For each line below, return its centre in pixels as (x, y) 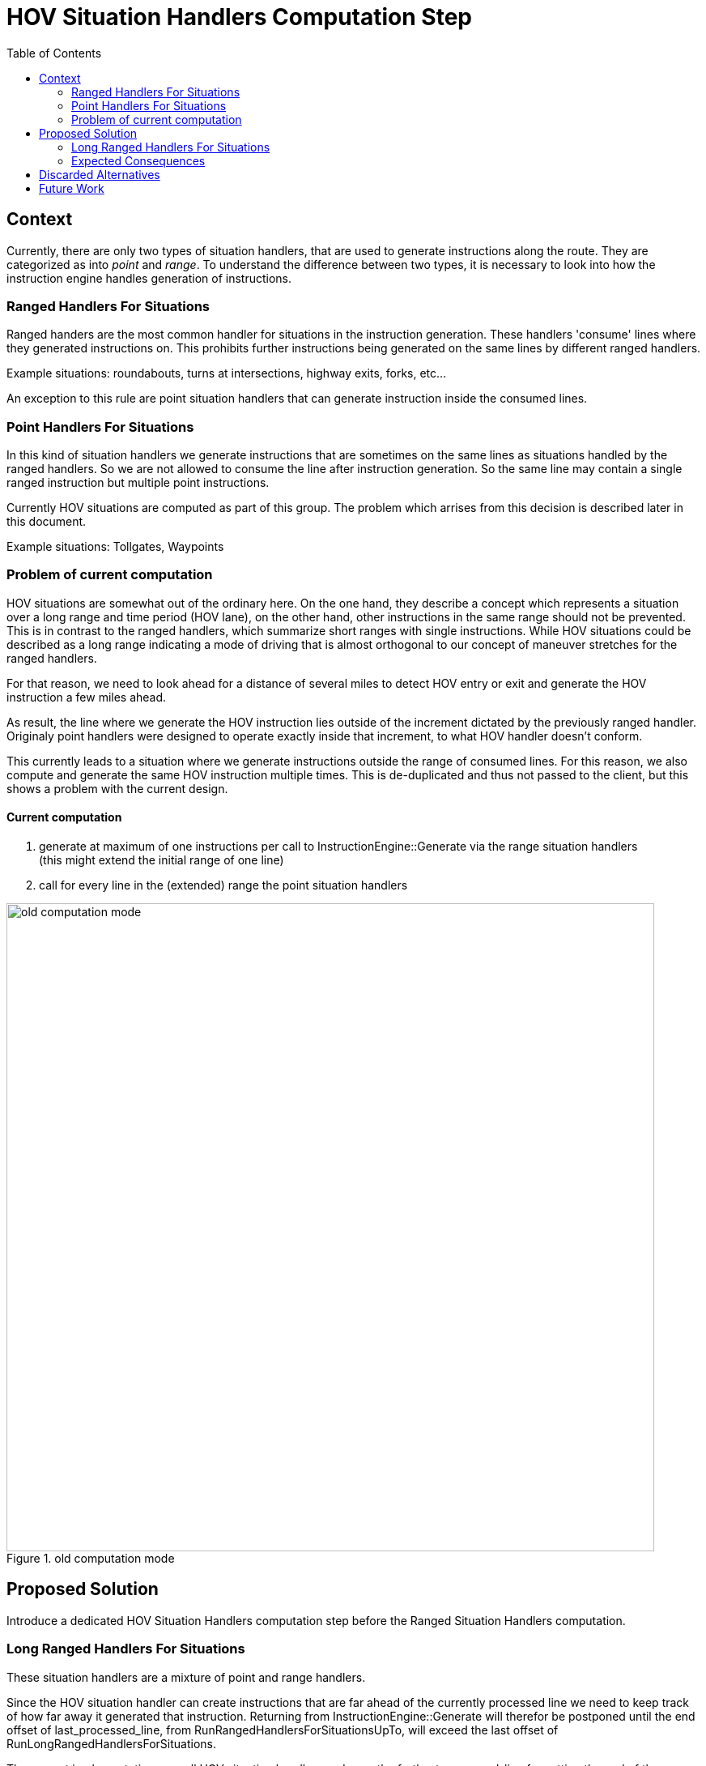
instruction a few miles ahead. (87, 697)
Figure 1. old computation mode (91, 1559)
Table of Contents (54, 53)
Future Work (72, 188)
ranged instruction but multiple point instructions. (138, 483)
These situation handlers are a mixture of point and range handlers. (186, 1677)
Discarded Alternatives (100, 174)
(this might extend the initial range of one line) (162, 860)
